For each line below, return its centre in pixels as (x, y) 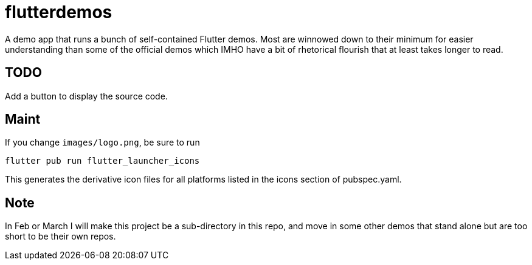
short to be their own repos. (60, 236)
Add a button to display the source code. (86, 96)
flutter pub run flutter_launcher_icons (102, 161)
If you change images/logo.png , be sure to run (102, 143)
